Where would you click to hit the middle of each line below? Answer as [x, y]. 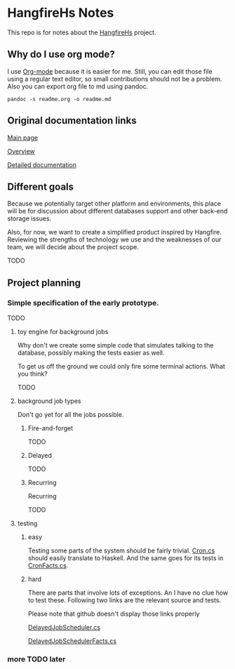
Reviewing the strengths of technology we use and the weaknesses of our [114, 239]
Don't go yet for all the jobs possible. [70, 415]
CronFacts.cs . [48, 566]
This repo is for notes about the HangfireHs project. [82, 32]
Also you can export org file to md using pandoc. [78, 86]
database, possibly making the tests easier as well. [91, 353]
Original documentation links [72, 121]
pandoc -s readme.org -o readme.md [59, 99]
